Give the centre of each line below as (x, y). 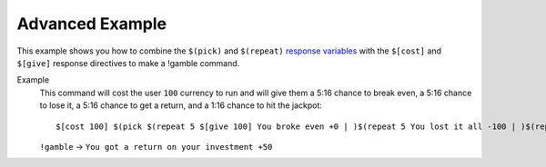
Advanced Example (92, 24)
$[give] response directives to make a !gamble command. (128, 63)
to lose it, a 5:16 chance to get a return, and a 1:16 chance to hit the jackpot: (181, 105)
